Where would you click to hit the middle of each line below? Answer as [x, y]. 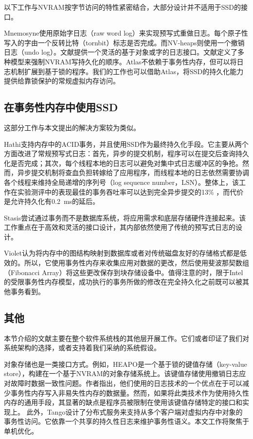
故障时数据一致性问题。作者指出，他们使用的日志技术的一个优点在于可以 [126, 383]
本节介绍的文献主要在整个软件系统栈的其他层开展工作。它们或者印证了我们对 [126, 338]
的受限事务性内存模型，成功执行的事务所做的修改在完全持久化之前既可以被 [123, 282]
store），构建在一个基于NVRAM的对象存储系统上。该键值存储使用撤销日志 [122, 373]
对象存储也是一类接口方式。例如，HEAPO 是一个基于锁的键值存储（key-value [126, 364]
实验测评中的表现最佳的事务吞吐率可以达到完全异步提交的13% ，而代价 [130, 191]
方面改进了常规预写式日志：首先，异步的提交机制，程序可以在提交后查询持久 [126, 153]
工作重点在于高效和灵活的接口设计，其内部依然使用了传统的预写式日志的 [120, 227]
